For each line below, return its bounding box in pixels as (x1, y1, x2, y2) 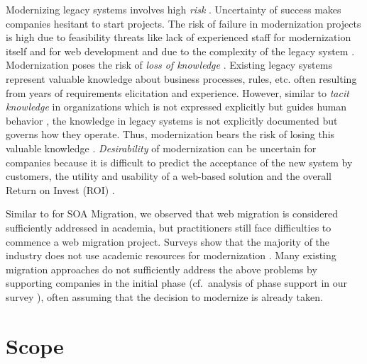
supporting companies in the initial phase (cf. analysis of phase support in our (6, 275, 347, 290)
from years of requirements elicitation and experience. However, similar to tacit (6, 85, 349, 100)
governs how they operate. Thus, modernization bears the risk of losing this (6, 127, 335, 142)
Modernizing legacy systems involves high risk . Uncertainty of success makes (6, 2, 341, 16)
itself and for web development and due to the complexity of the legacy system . (6, 43, 355, 58)
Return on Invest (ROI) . (6, 182, 115, 197)
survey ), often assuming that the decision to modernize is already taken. (6, 289, 323, 304)
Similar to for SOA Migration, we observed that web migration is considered (6, 206, 338, 221)
